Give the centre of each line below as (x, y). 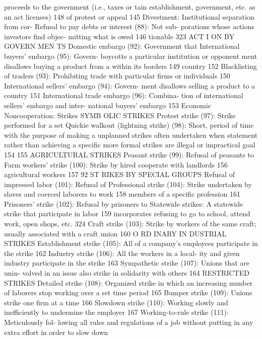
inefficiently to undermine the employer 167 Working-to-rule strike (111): (116, 312)
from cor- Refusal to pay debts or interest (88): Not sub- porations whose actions (129, 26)
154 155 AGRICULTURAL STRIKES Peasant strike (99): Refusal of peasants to (129, 154)
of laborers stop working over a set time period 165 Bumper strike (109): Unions (128, 292)
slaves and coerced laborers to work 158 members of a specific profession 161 (122, 194)
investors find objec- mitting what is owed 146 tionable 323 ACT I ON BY (119, 36)
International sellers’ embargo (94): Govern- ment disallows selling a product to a (130, 85)
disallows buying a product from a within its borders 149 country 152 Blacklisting (130, 66)
